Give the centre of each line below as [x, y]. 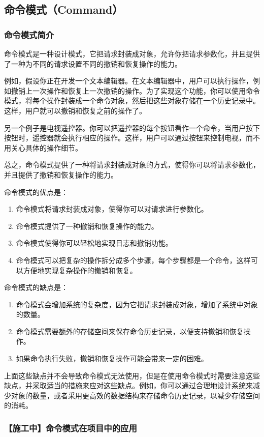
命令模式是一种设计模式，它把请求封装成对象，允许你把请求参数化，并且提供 [132, 53]
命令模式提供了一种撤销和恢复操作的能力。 [87, 226]
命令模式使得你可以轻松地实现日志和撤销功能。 [94, 243]
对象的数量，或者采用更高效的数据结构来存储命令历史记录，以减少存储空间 [135, 395]
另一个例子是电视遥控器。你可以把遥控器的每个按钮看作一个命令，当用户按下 [132, 127]
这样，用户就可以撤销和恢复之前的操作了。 [75, 110]
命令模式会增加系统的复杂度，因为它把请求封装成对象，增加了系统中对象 [137, 304]
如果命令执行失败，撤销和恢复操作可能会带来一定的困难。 [112, 358]
